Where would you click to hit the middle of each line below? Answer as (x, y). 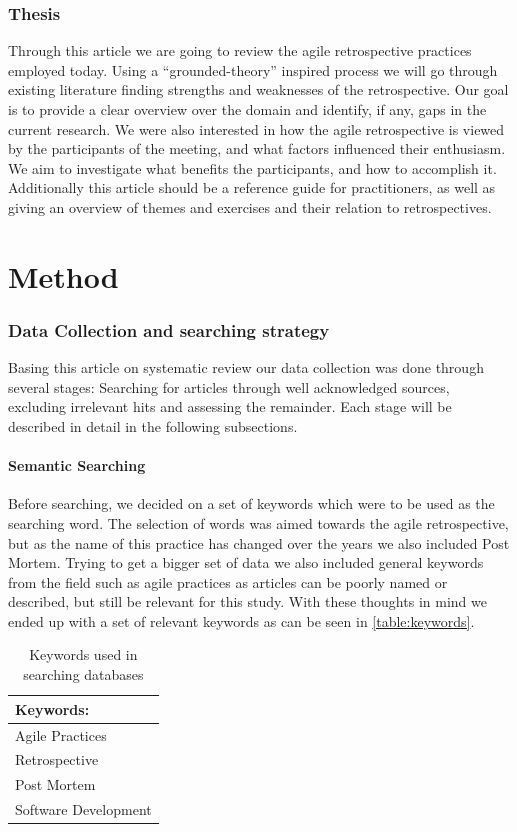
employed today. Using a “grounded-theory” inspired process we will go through (253, 69)
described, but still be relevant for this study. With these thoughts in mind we (247, 601)
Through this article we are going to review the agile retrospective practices (240, 50)
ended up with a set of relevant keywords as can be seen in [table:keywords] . (241, 620)
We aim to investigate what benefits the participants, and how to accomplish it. (252, 167)
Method (63, 275)
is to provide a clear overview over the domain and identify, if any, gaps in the (247, 109)
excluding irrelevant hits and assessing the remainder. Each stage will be (230, 406)
